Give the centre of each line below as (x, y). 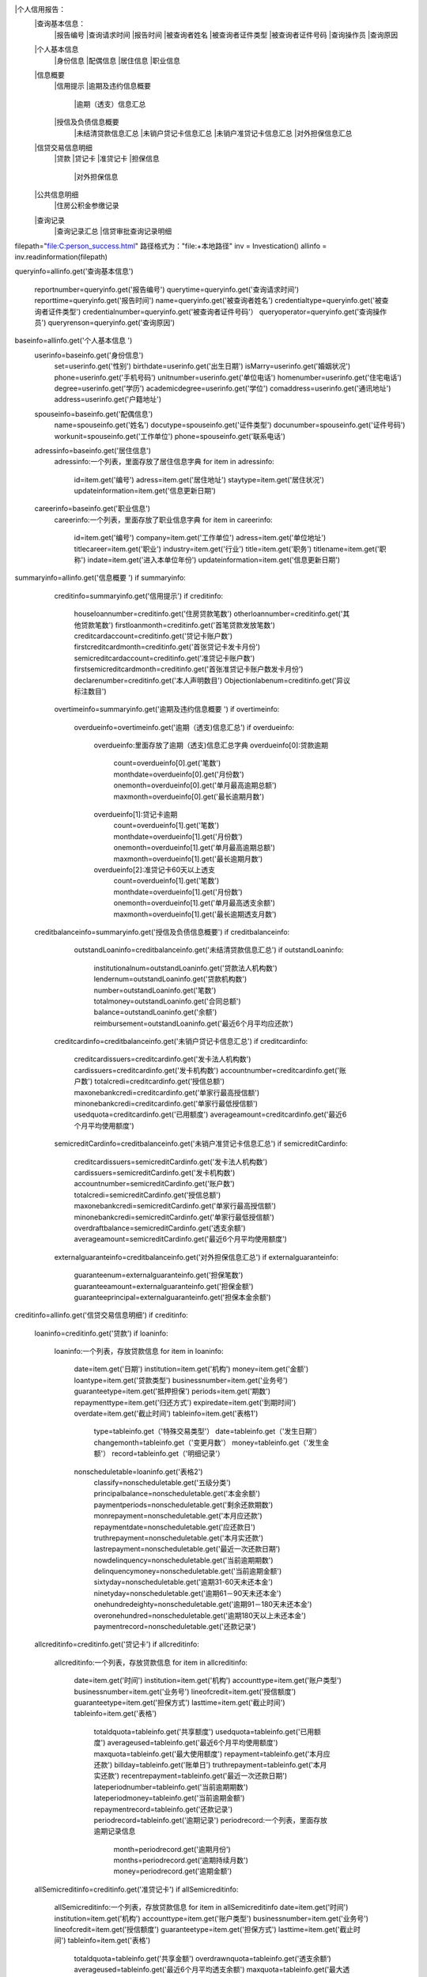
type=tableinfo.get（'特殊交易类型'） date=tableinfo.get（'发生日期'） (208, 1431)
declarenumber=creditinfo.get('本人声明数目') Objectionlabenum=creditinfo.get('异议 (212, 680)
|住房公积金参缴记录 (87, 206)
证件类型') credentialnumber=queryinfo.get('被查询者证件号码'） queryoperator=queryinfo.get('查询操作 (217, 312)
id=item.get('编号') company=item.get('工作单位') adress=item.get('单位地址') (200, 538)
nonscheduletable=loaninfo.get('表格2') (138, 1472)
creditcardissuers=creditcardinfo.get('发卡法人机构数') (162, 1059)
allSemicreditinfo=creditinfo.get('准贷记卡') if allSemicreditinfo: (136, 1889)
